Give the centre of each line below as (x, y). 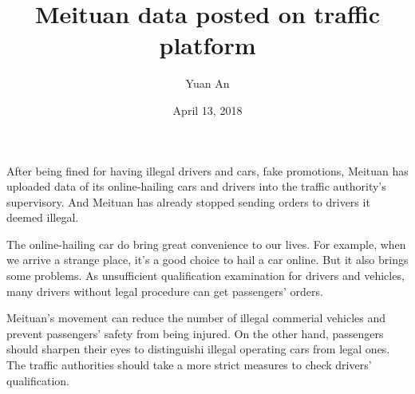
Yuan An (207, 83)
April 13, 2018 (207, 110)
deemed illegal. (43, 217)
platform (207, 45)
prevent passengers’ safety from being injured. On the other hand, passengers (195, 333)
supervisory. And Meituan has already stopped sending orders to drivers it (188, 201)
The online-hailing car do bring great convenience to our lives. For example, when (206, 244)
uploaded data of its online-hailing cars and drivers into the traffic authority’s (196, 186)
